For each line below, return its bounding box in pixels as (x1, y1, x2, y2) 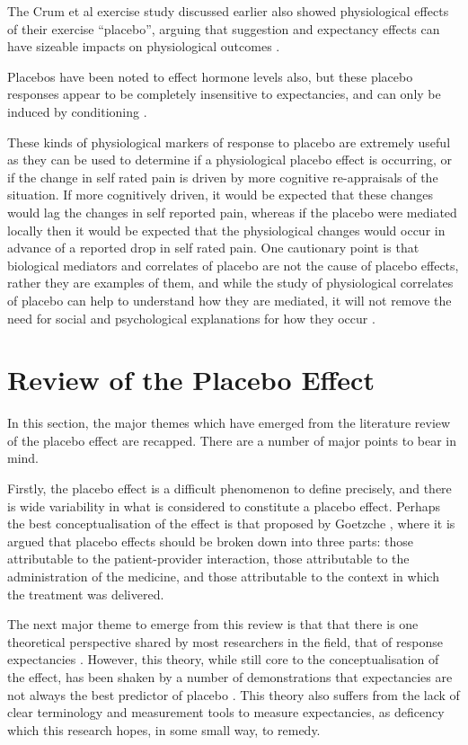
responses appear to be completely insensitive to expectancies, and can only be (7, 84, 441, 103)
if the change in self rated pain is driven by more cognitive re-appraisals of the (7, 167, 438, 186)
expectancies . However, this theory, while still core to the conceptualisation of (7, 650, 439, 669)
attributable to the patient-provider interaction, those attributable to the (7, 549, 410, 568)
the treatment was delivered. (7, 584, 164, 603)
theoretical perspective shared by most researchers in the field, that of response (7, 632, 443, 651)
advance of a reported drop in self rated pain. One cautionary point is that (7, 238, 419, 257)
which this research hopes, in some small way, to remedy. (7, 720, 321, 739)
